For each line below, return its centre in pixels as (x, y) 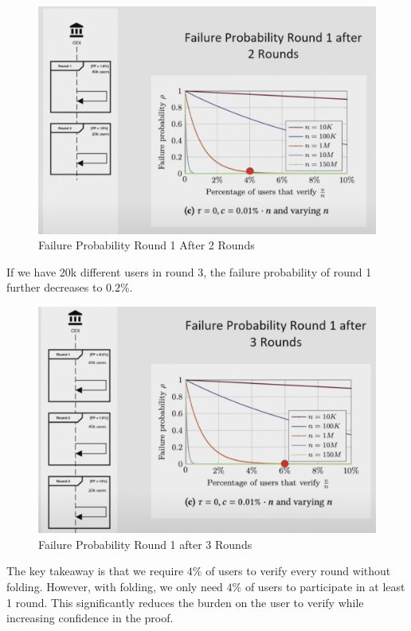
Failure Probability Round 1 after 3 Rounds (145, 544)
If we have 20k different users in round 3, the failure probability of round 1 (189, 271)
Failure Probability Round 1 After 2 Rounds (147, 245)
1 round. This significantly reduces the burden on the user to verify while (185, 602)
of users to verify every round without (298, 571)
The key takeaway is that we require (95, 571)
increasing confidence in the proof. (90, 618)
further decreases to (55, 287)
